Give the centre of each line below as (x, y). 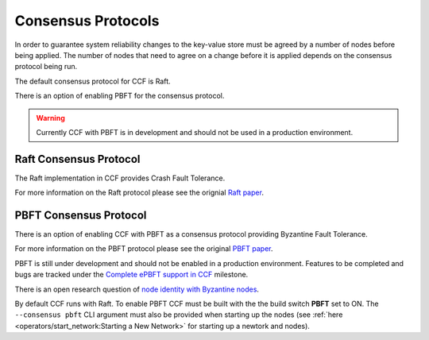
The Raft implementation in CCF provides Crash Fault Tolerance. (120, 178)
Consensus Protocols (87, 21)
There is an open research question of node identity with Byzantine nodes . (137, 289)
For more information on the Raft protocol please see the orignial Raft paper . (139, 193)
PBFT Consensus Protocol (81, 215)
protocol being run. (46, 67)
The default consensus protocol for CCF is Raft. (93, 81)
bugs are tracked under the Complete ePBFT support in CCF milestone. (131, 275)
